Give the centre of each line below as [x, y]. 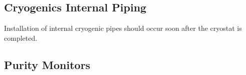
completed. [21, 37]
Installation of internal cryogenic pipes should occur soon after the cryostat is [123, 28]
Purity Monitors [47, 64]
